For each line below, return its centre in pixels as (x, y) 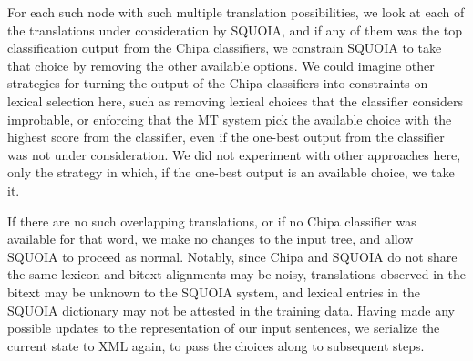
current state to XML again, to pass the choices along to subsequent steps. (216, 345)
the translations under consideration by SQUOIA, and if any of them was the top (235, 30)
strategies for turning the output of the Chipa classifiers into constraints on (218, 83)
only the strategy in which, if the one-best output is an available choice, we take (231, 172)
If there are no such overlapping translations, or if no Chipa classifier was (212, 221)
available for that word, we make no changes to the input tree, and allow (211, 239)
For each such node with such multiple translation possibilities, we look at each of (236, 12)
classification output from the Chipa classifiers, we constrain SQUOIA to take (225, 48)
